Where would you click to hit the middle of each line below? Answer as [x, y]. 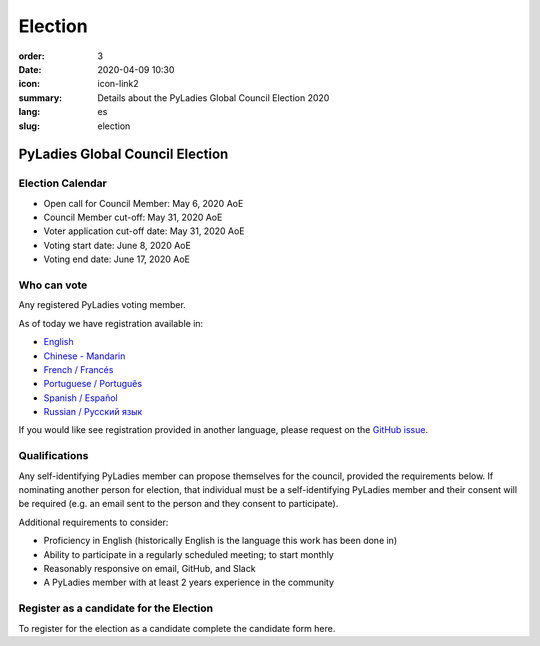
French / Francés [78, 369]
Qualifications [53, 456]
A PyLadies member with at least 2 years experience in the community [189, 582]
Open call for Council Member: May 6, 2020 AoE [143, 203]
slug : [29, 126]
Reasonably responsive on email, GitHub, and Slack [149, 568]
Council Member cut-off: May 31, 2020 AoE [133, 217]
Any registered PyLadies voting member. [102, 305]
